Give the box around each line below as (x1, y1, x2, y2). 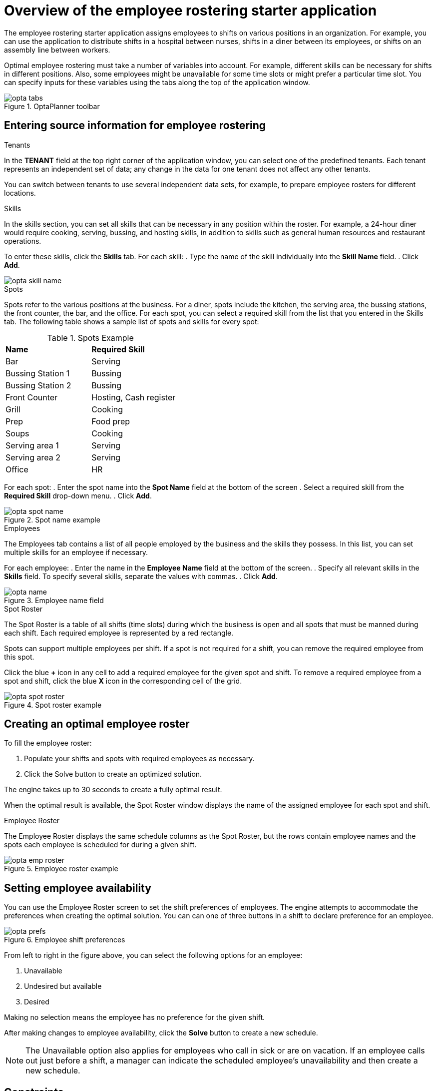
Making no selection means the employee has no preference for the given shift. (4, 1013, 265, 1022)
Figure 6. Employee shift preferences (4, 935, 125, 944)
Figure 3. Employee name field (4, 596, 104, 605)
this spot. (4, 652, 34, 661)
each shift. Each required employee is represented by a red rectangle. (4, 628, 234, 637)
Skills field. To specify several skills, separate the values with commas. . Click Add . (4, 572, 278, 581)
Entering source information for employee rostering (4, 119, 266, 132)
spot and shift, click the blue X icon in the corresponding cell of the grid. (4, 676, 242, 685)
